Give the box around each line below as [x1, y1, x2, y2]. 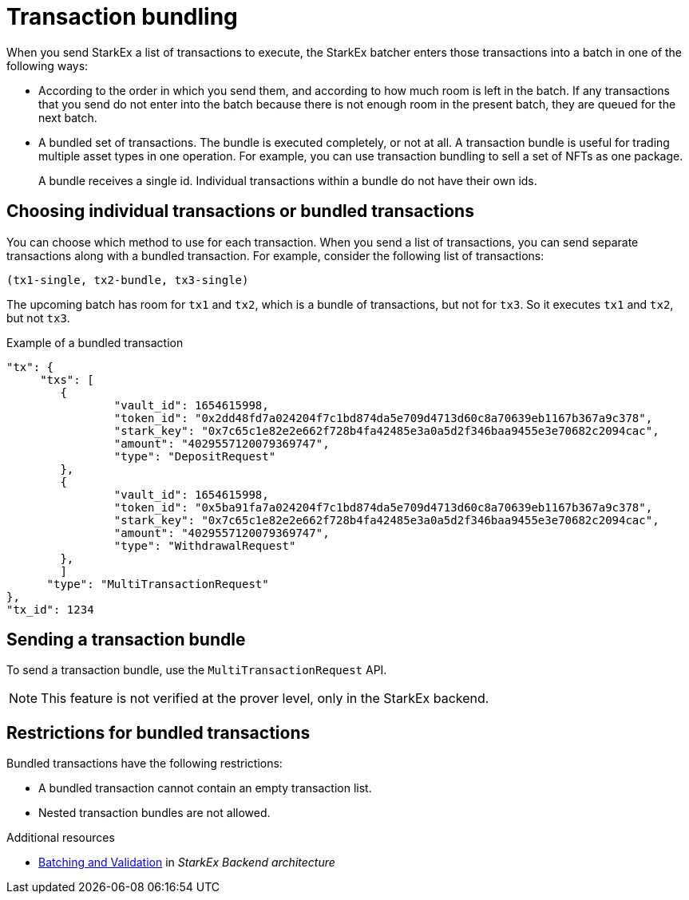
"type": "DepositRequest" [113, 449, 276, 463]
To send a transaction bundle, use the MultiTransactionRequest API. [6, 663, 387, 677]
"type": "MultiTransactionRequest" [46, 577, 269, 590]
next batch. [38, 110, 97, 124]
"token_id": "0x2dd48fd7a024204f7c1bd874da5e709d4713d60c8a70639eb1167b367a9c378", [113, 411, 653, 424]
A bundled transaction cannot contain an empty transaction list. [38, 781, 372, 795]
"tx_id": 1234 [6, 602, 94, 616]
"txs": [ [40, 373, 94, 386]
